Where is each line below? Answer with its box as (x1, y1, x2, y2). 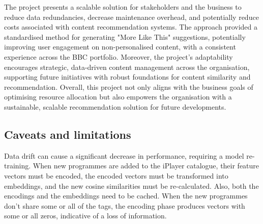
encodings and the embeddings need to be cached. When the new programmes (4, 190, 248, 201)
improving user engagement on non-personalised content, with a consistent (4, 41, 236, 52)
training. (4, 160, 31, 171)
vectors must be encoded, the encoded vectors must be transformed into (4, 170, 228, 181)
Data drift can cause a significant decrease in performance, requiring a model (4, 150, 244, 161)
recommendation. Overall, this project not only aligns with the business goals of (4, 81, 253, 92)
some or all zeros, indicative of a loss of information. (4, 210, 167, 221)
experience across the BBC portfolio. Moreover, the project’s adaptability (4, 51, 233, 62)
